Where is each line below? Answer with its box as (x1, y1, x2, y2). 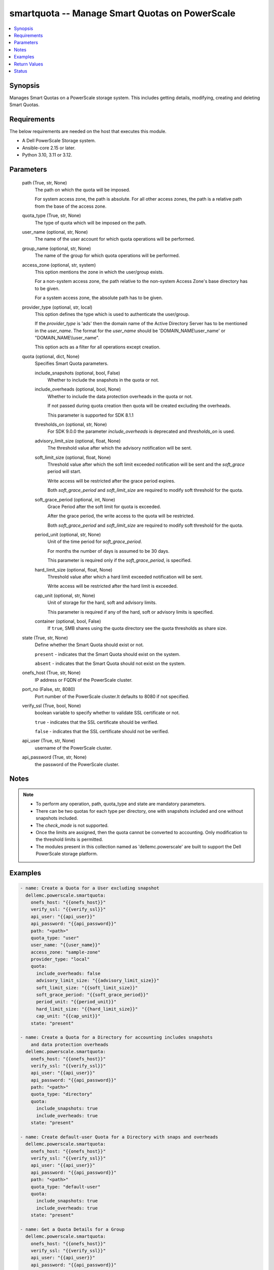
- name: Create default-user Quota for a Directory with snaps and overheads (20, 1134, 218, 1140)
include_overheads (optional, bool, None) (35, 386, 121, 392)
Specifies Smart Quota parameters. (35, 361, 109, 367)
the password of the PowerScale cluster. (35, 761, 120, 767)
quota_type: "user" (30, 935, 80, 941)
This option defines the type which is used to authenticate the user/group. (35, 311, 190, 317)
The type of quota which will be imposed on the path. (35, 219, 147, 226)
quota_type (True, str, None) (22, 212, 81, 218)
